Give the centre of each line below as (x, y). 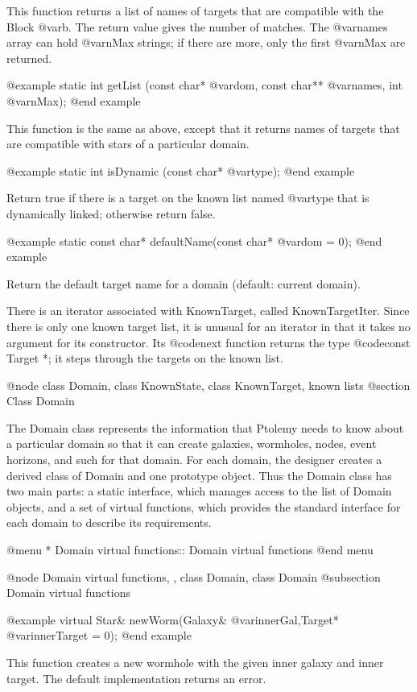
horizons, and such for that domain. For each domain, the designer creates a (194, 460)
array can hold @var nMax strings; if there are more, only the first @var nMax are (206, 42)
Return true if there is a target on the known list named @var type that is (188, 198)
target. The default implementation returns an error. (136, 678)
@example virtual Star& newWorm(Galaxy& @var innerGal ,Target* (173, 619)
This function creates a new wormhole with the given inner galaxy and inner (195, 662)
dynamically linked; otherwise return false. (111, 213)
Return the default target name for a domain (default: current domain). (184, 283)
